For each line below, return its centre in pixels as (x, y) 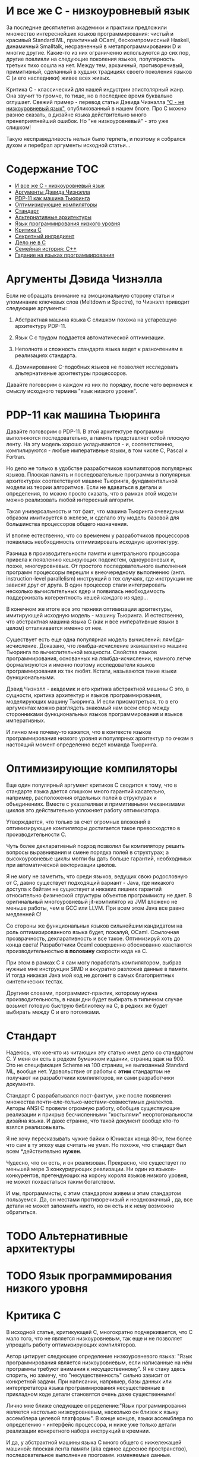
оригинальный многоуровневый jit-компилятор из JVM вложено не (92, 901)
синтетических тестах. (35, 981)
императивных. (26, 720)
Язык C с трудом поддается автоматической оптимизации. (90, 338)
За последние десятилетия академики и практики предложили (87, 27)
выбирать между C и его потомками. (53, 1012)
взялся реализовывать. (36, 1127)
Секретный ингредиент (45, 236)
